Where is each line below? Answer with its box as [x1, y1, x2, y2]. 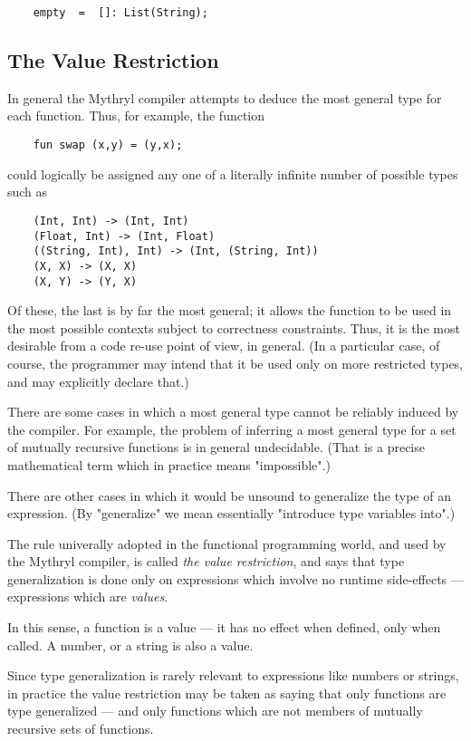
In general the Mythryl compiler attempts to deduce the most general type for [7, 88, 442, 107]
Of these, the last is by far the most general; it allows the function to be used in [7, 301, 452, 320]
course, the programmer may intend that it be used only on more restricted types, [7, 353, 464, 372]
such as [7, 182, 48, 201]
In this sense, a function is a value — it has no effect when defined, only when [7, 618, 441, 637]
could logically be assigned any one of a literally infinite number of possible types [7, 164, 458, 183]
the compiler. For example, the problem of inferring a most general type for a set [7, 419, 457, 438]
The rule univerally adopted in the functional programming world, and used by [7, 534, 447, 553]
